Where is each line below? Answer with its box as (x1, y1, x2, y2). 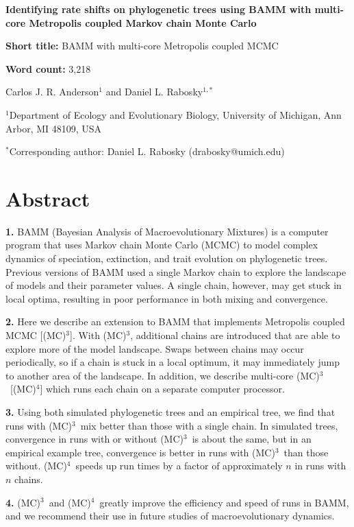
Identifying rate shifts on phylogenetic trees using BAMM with (5, 2, 312, 16)
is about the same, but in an (192, 432, 312, 446)
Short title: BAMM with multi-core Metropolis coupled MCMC (5, 38, 279, 53)
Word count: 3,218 (5, 61, 91, 75)
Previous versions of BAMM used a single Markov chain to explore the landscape (5, 264, 346, 279)
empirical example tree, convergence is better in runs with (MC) (5, 445, 275, 459)
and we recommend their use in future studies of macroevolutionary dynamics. (5, 508, 335, 523)
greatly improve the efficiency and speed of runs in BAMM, (99, 495, 349, 509)
